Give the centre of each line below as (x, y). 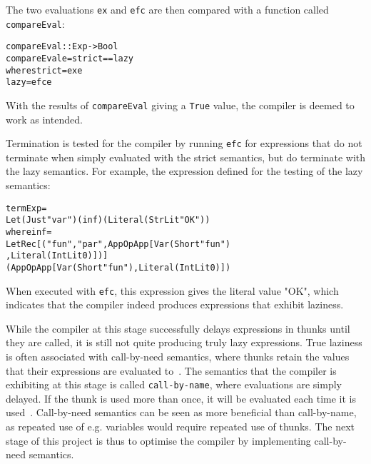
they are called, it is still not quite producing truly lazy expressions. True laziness (184, 342)
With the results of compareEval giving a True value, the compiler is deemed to (180, 105)
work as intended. (44, 119)
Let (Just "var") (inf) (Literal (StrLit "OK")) (108, 220)
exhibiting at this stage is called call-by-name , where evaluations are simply (174, 384)
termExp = (26, 208)
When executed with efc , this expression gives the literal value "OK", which (172, 290)
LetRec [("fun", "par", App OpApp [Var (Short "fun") (118, 244)
